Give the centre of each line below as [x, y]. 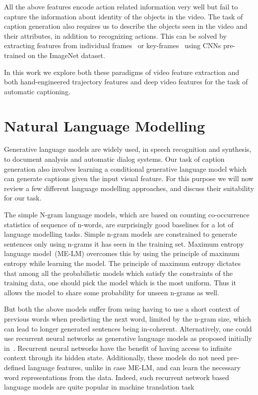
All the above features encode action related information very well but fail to [121, 6]
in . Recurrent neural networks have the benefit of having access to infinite [118, 348]
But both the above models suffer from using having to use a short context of [122, 309]
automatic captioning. [37, 91]
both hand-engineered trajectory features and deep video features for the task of [126, 82]
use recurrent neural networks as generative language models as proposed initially [128, 338]
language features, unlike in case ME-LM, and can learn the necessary [134, 367]
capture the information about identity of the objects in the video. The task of [124, 16]
